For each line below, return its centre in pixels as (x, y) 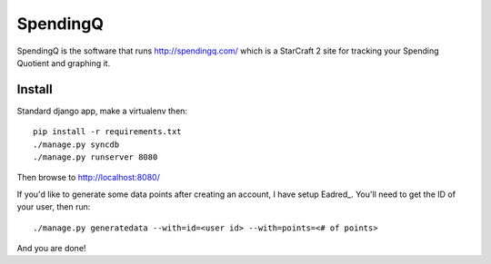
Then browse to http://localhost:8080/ (89, 178)
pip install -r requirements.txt (107, 132)
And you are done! (51, 248)
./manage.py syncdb (76, 144)
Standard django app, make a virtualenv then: (102, 111)
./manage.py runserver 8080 (95, 157)
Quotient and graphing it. (64, 63)
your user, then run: (54, 207)
